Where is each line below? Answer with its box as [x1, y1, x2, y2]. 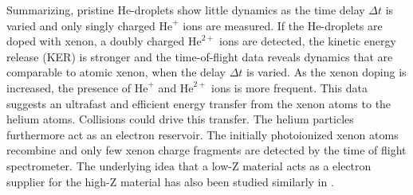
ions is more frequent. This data [210, 79, 368, 96]
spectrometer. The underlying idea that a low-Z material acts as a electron [6, 157, 372, 174]
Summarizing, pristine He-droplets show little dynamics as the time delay [6, 2, 365, 18]
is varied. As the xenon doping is [246, 64, 407, 80]
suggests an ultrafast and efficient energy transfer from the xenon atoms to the [6, 95, 391, 111]
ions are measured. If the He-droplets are [183, 17, 383, 33]
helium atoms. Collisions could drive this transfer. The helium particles [6, 111, 354, 127]
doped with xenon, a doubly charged [6, 33, 185, 49]
